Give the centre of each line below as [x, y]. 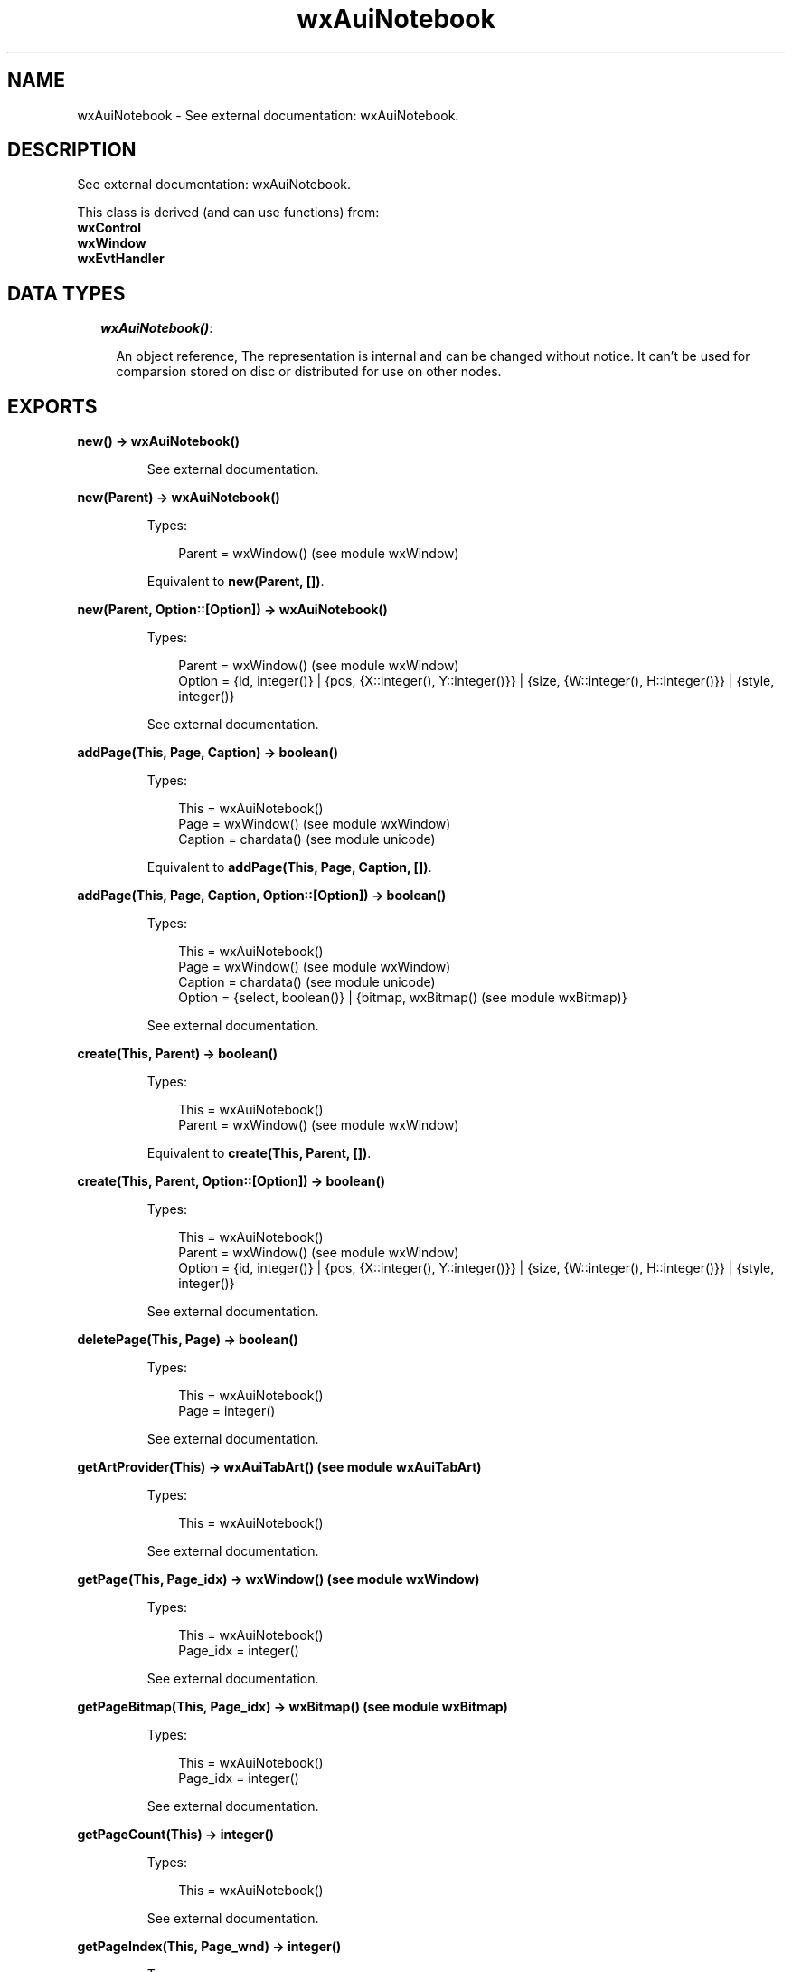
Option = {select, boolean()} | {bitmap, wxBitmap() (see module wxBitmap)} [403, 998]
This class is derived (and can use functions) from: [228, 213]
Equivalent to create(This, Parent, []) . [259, 1153]
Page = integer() [227, 1411]
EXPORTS [52, 406]
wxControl [109, 228]
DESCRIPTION [72, 150]
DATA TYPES [66, 293]
